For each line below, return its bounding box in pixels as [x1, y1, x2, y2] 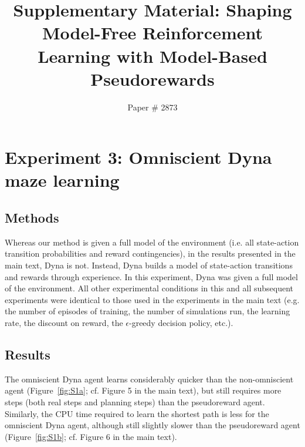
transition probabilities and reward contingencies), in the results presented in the [5, 247, 296, 260]
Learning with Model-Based [38, 43, 267, 68]
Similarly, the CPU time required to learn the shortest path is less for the [5, 407, 269, 419]
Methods [5, 209, 59, 227]
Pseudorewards [90, 66, 215, 90]
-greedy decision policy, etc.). [129, 317, 233, 329]
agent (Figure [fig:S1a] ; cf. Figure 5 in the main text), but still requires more [5, 384, 282, 396]
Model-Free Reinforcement [42, 21, 263, 45]
